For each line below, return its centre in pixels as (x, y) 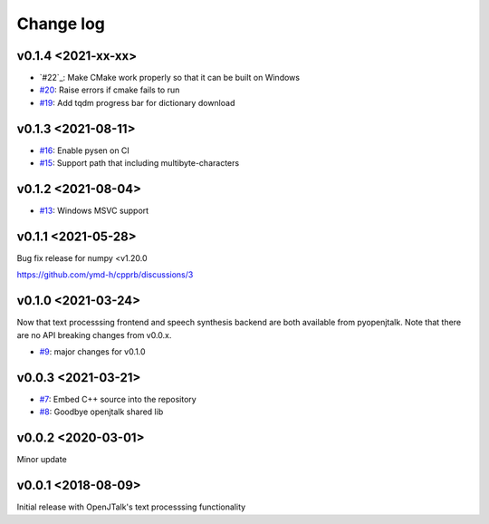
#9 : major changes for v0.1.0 (92, 352)
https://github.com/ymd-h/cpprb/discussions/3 (105, 275)
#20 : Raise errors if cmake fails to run (110, 90)
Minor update (42, 460)
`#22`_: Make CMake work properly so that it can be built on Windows (170, 78)
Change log (61, 24)
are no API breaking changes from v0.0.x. (94, 335)
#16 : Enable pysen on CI (85, 150)
